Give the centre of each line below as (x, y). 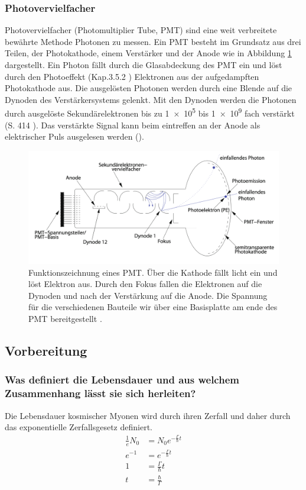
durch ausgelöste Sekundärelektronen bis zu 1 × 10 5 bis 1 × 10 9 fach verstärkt (150, 112)
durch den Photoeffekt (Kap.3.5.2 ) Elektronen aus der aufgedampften (132, 76)
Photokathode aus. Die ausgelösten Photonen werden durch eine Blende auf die (149, 88)
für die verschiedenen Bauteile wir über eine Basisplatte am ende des (153, 307)
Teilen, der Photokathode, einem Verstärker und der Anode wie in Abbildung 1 (148, 53)
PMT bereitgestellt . (65, 319)
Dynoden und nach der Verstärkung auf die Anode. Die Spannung (148, 295)
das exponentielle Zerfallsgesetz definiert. (79, 427)
